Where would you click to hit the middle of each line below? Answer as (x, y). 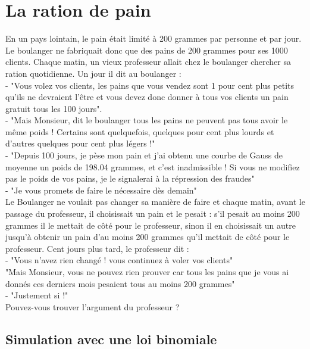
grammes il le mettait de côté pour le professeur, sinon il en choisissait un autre (151, 225)
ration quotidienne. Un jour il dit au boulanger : (93, 73)
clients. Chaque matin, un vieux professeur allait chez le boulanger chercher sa (148, 62)
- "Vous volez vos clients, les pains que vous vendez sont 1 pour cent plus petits (150, 85)
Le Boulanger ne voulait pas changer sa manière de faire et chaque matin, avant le (155, 202)
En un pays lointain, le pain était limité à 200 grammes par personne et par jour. (154, 38)
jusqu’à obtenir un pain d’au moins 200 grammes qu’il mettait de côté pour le (148, 237)
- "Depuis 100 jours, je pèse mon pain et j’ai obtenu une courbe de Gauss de (144, 155)
